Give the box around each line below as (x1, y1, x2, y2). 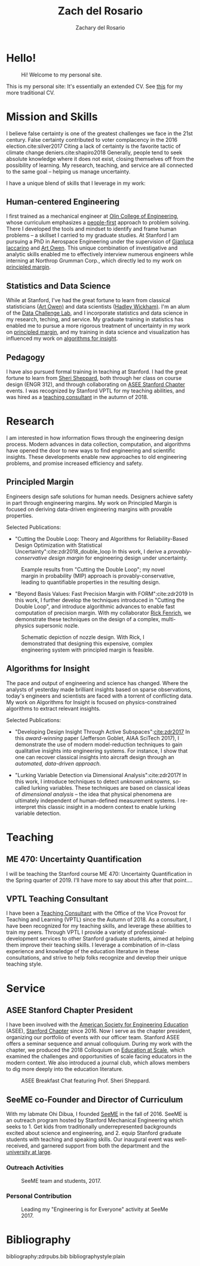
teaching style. (6, 960, 43, 967)
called (14, 784, 30, 791)
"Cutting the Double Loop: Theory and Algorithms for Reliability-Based (14, 535, 188, 542)
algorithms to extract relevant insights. (6, 705, 101, 712)
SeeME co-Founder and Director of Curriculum (6, 1094, 183, 1104)
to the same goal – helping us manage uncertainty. (6, 168, 131, 175)
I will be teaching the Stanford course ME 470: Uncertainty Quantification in (6, 870, 192, 877)
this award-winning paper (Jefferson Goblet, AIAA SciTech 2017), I (14, 734, 179, 741)
